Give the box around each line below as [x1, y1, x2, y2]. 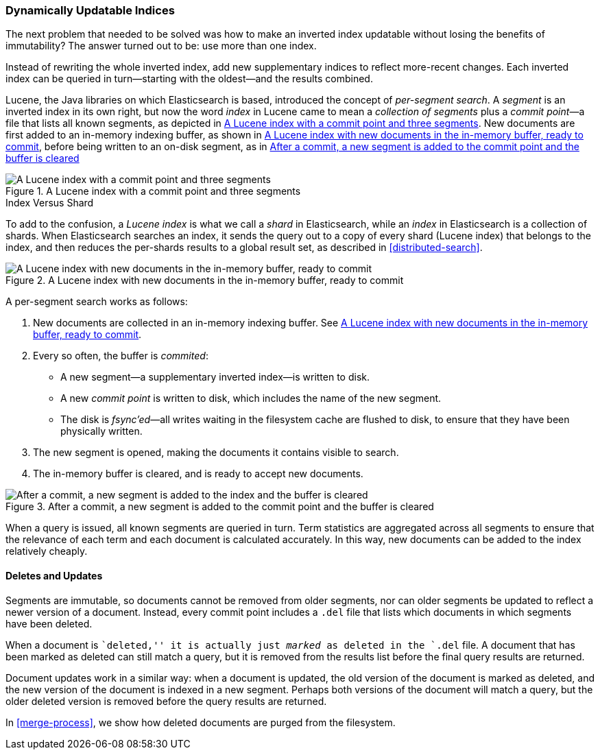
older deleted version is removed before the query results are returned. [5, 695, 327, 707]
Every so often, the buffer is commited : [33, 350, 208, 362]
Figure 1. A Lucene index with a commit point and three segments [5, 185, 301, 197]
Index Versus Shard [5, 197, 94, 209]
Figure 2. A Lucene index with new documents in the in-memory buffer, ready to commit [5, 274, 404, 287]
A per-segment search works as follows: [5, 296, 188, 308]
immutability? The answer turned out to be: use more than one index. [5, 40, 317, 52]
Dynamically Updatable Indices [5, 3, 175, 17]
